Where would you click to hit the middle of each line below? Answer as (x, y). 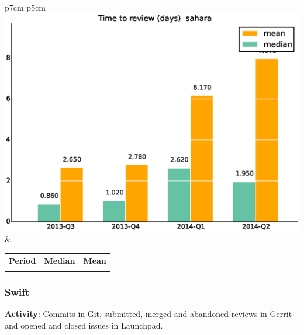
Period (23, 260)
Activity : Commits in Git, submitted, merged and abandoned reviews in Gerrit (148, 314)
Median (60, 260)
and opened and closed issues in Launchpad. (84, 325)
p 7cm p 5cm (25, 7)
